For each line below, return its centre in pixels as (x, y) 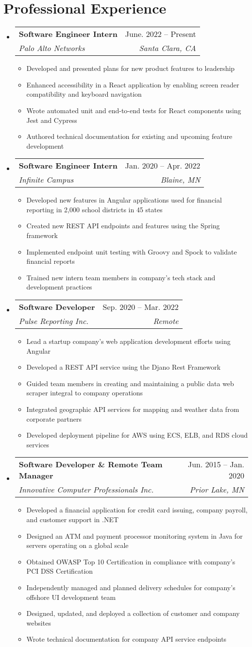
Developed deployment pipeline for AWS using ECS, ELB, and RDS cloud (137, 435)
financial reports (50, 261)
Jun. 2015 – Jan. (216, 464)
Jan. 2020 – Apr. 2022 (163, 166)
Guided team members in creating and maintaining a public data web (130, 383)
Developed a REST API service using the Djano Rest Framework (124, 367)
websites (39, 622)
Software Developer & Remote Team (91, 464)
